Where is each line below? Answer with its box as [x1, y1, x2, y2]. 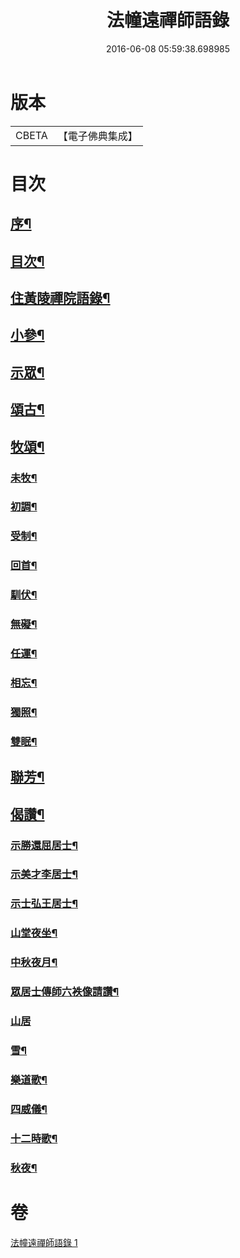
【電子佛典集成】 [57, 129, 138, 143]
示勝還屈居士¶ [10, 838, 78, 852]
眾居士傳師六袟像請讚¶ [10, 985, 120, 999]
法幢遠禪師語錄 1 [10, 1236, 78, 1248]
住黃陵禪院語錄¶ [10, 290, 111, 307]
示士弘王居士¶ [10, 897, 78, 911]
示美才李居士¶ [10, 867, 78, 881]
